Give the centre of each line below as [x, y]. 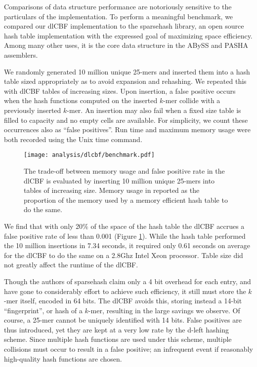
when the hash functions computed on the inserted [81, 100]
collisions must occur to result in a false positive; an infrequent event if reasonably [128, 349]
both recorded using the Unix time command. [73, 139]
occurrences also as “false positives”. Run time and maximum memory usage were [127, 129]
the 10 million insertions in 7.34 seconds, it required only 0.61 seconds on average [127, 245]
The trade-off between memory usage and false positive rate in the [124, 170]
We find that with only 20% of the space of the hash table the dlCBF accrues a [124, 226]
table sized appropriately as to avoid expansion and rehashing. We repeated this [125, 81]
